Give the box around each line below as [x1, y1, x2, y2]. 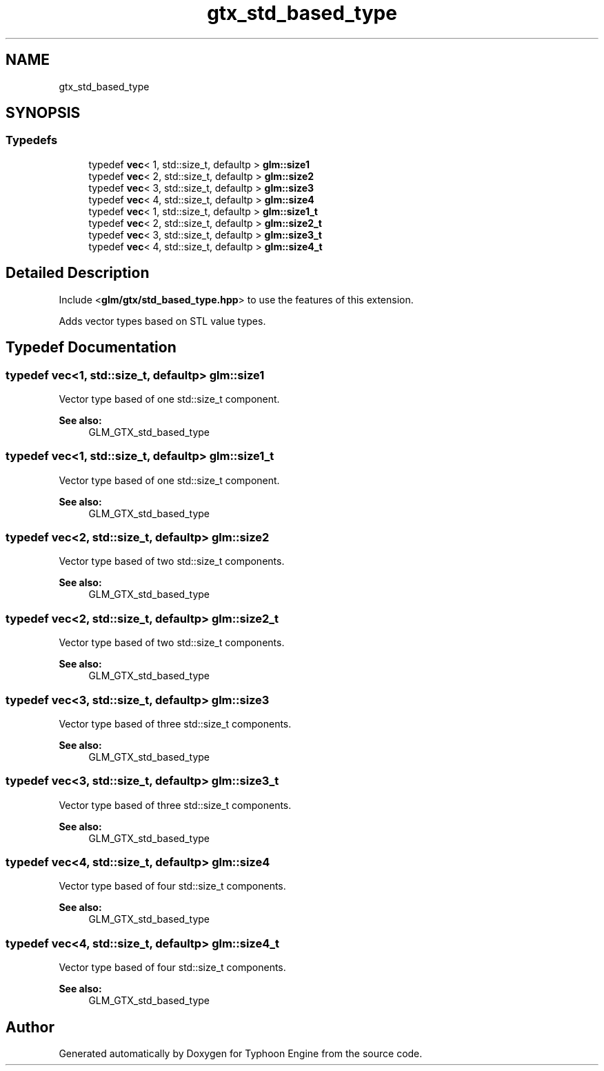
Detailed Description [6, 264, 150, 282]
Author [6, 1018, 54, 1036]
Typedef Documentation [6, 339, 177, 357]
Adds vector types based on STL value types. [59, 314, 266, 327]
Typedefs [6, 133, 58, 148]
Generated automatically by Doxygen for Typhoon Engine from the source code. [59, 1047, 423, 1059]
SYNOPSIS [6, 104, 81, 122]
